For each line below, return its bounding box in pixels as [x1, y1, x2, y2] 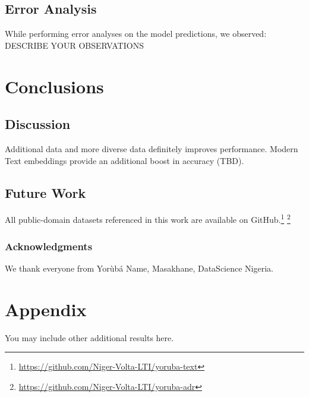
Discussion [5, 115, 71, 133]
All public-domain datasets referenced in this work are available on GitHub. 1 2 [5, 212, 291, 226]
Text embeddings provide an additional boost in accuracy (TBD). [5, 154, 244, 166]
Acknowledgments [5, 238, 93, 253]
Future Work [5, 183, 86, 201]
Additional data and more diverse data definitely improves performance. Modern [5, 142, 298, 155]
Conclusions [5, 74, 104, 98]
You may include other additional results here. [5, 331, 174, 344]
